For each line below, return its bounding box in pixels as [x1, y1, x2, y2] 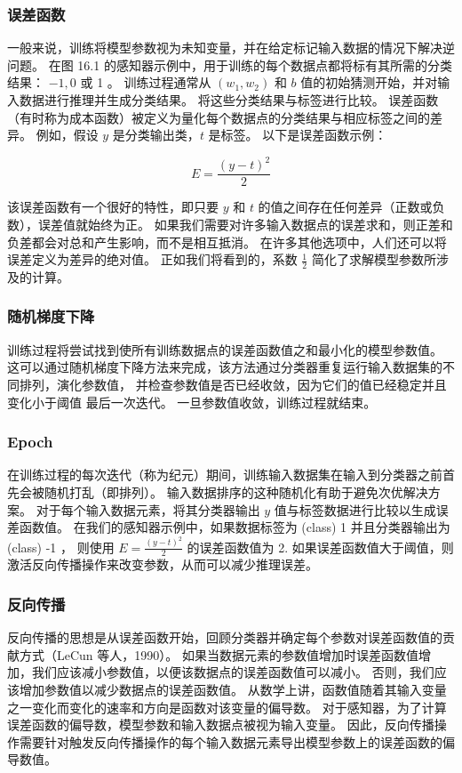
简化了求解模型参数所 [311, 250, 436, 269]
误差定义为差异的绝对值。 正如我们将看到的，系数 [7, 250, 298, 269]
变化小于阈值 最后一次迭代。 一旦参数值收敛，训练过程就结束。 [7, 392, 377, 411]
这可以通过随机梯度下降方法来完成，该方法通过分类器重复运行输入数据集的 [7, 358, 442, 376]
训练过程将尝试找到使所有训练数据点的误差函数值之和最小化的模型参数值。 [7, 340, 442, 358]
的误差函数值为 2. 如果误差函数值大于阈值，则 [187, 537, 454, 556]
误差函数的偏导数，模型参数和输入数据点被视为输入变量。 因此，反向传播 [7, 715, 434, 734]
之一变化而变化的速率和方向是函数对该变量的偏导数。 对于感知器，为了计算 [7, 697, 447, 716]
